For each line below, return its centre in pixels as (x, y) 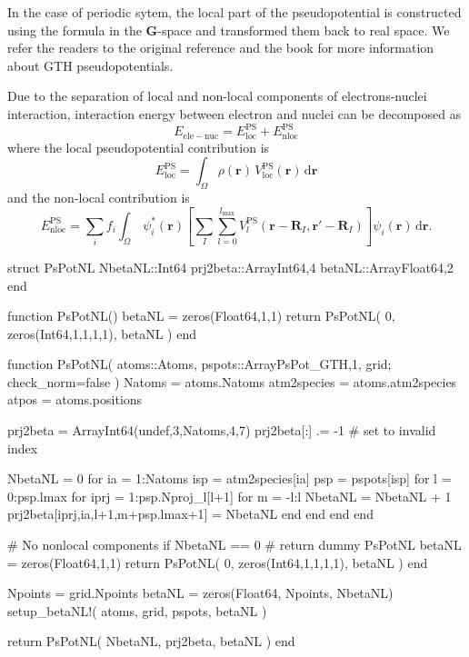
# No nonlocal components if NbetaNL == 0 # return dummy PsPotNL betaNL (234, 545)
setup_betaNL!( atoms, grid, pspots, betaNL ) (137, 610)
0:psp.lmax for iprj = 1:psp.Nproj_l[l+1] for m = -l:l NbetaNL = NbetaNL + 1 (230, 496)
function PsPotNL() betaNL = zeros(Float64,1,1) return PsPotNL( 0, (201, 316)
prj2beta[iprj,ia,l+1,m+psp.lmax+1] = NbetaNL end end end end (190, 514)
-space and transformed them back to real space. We (304, 30)
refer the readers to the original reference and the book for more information (221, 48)
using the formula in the (75, 30)
